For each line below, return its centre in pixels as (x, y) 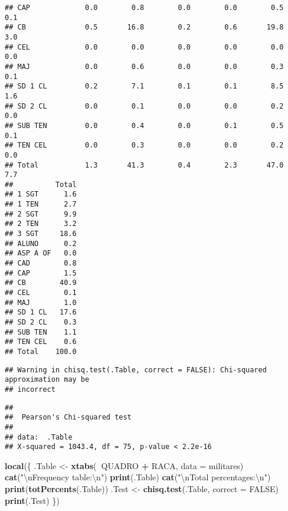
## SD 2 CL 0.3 (41, 322)
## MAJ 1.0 (41, 302)
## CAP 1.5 (41, 273)
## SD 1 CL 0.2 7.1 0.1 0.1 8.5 (144, 86)
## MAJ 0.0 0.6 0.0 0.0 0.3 (144, 66)
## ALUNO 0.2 (41, 243)
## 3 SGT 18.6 (41, 234)
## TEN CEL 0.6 (41, 342)
